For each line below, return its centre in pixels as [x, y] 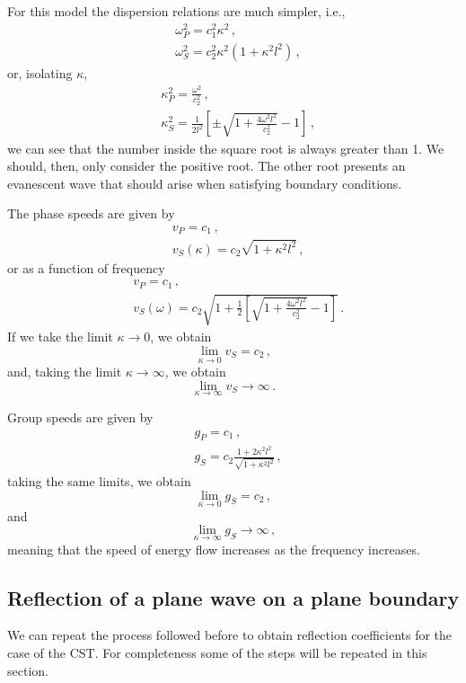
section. [28, 670]
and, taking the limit [65, 372]
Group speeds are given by [80, 417]
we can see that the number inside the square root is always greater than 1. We [226, 148]
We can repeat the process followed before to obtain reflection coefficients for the [230, 635]
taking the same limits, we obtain [99, 480]
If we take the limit [60, 337]
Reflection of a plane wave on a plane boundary [233, 597]
